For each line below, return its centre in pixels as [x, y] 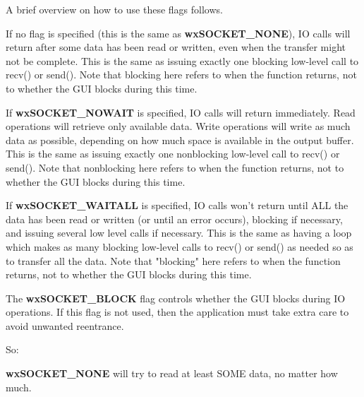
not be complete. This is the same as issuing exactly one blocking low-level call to [182, 60]
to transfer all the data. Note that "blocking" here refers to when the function [173, 260]
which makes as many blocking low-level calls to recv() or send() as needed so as [180, 246]
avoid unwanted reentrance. [65, 325]
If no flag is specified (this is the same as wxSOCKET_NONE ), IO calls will [178, 33]
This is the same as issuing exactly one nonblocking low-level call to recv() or [173, 154]
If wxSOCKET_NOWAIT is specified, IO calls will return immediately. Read [181, 112]
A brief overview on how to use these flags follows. [114, 9]
